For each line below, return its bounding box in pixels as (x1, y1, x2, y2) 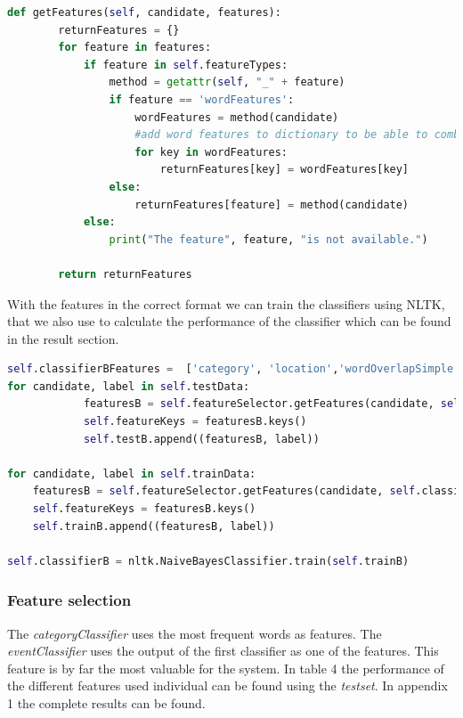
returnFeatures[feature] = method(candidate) (134, 198, 410, 211)
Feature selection (7, 589, 132, 611)
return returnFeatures (58, 267, 192, 281)
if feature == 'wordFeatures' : (109, 93, 295, 106)
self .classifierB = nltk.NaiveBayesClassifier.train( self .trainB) (7, 554, 410, 567)
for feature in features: (58, 41, 212, 54)
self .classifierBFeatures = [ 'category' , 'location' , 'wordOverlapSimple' (7, 363, 460, 376)
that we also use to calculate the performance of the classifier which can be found (7, 312, 451, 330)
